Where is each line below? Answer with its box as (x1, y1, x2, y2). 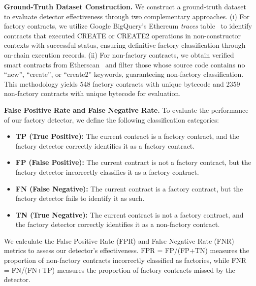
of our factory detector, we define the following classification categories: (4, 114, 219, 125)
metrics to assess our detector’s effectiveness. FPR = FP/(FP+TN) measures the (4, 245, 250, 255)
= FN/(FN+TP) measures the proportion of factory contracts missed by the (4, 264, 235, 275)
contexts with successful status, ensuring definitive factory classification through (4, 40, 246, 50)
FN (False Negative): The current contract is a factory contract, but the (15, 183, 243, 193)
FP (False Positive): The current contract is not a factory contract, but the (15, 157, 252, 167)
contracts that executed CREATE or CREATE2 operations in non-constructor (4, 30, 241, 40)
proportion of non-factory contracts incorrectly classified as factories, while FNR (4, 255, 247, 265)
